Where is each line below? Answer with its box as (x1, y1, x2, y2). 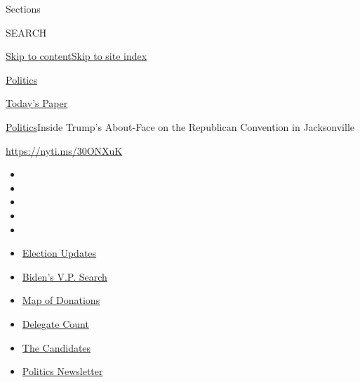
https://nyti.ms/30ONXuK (6, 143, 123, 158)
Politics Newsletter (22, 364, 103, 378)
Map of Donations (22, 293, 100, 307)
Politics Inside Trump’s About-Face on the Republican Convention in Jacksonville (6, 119, 354, 134)
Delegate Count (22, 316, 89, 331)
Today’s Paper (6, 96, 68, 110)
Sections (6, 1, 41, 15)
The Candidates (22, 340, 91, 355)
